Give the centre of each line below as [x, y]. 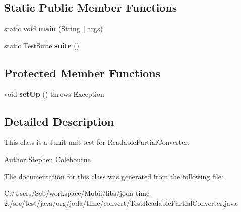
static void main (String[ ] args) [53, 29]
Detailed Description [59, 121]
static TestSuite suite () [42, 45]
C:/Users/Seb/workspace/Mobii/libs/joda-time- [78, 193]
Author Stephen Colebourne [47, 159]
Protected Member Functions [82, 72]
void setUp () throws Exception [54, 94]
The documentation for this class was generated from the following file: [114, 176]
